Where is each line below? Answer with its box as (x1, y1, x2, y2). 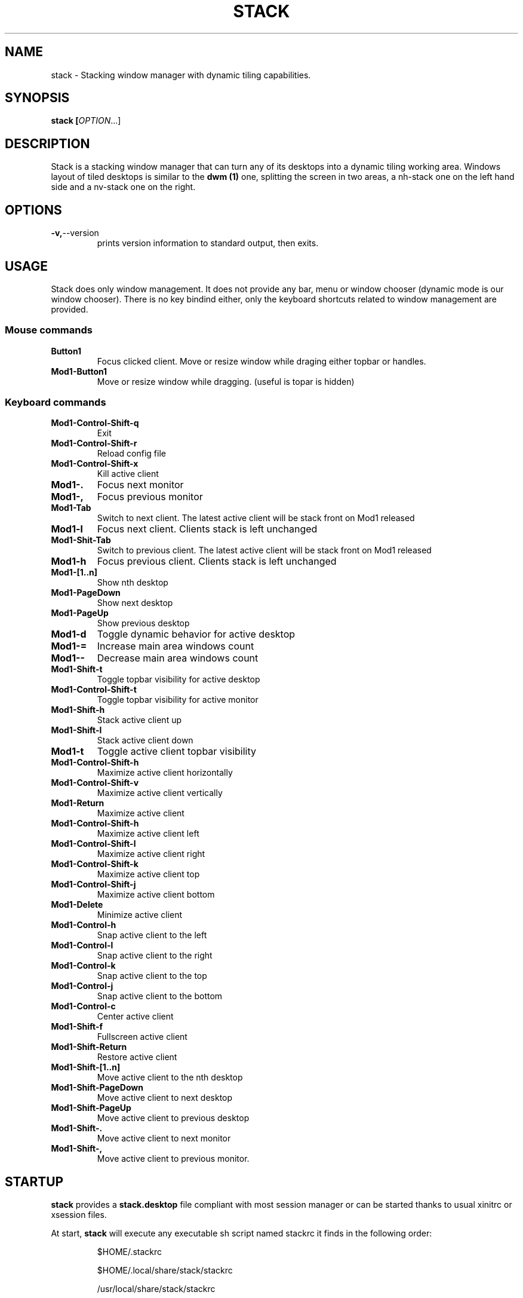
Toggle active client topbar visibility (97, 745, 257, 758)
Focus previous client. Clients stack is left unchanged (97, 555, 337, 568)
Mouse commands (5, 324, 93, 336)
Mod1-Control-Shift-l (51, 838, 136, 849)
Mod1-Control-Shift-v (51, 777, 139, 788)
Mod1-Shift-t (51, 664, 103, 675)
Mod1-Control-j (51, 981, 113, 991)
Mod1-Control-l (51, 940, 113, 951)
